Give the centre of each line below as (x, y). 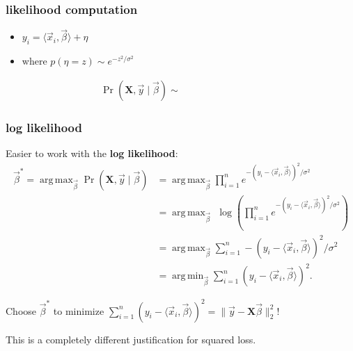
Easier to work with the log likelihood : (92, 153)
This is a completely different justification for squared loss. (131, 339)
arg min (188, 276)
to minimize (79, 310)
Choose (21, 310)
